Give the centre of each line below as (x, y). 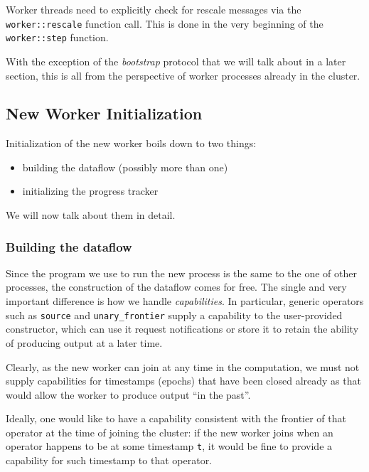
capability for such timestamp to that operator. (109, 460)
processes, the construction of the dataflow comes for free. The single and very (176, 287)
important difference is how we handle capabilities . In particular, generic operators (185, 301)
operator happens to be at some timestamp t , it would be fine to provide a (169, 446)
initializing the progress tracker (90, 191)
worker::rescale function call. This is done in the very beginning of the (165, 23)
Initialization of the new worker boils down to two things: (131, 143)
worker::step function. (57, 37)
